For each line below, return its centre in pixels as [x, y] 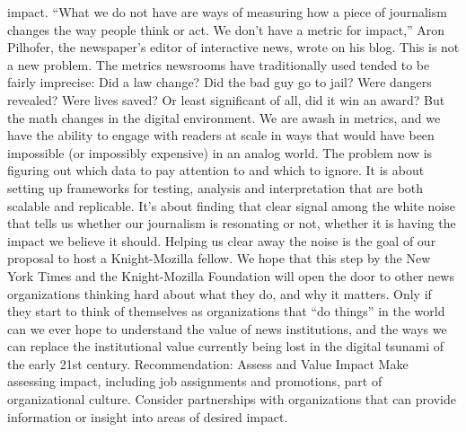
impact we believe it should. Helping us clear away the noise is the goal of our [222, 240]
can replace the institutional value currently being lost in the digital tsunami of [226, 346]
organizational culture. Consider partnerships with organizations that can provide [232, 399]
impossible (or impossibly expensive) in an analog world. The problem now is [220, 152]
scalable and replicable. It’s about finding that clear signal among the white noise [231, 205]
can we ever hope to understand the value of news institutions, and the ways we [227, 328]
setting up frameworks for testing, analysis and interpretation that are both [215, 187]
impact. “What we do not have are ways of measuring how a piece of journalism [227, 12]
